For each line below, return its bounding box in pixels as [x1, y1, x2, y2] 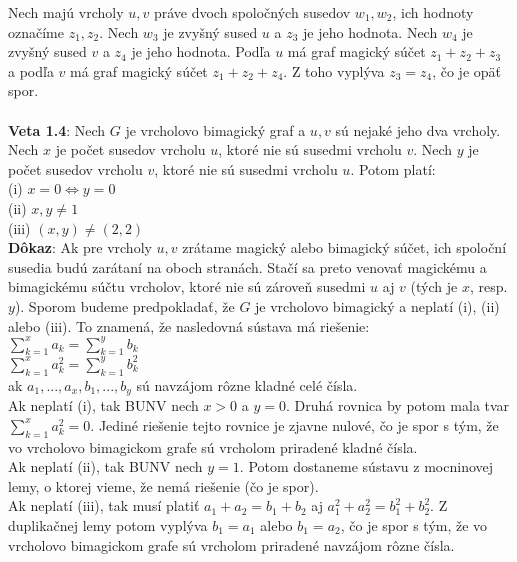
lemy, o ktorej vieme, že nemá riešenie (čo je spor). [8, 475, 319, 496]
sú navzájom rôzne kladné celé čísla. [136, 374, 358, 395]
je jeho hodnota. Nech [303, 21, 438, 42]
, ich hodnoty [392, 2, 474, 22]
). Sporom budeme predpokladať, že [14, 295, 235, 316]
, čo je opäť [432, 60, 502, 81]
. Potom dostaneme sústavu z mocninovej [239, 456, 494, 477]
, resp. [469, 276, 508, 297]
